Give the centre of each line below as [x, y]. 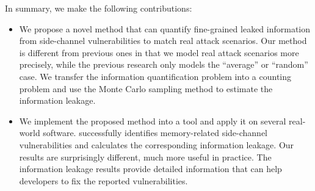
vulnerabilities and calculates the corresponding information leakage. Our [157, 144]
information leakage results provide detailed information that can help [150, 169]
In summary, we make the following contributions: [99, 8]
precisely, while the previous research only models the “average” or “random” [164, 64]
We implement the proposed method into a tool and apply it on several [153, 121]
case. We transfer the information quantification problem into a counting [155, 76]
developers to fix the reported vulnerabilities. [103, 180]
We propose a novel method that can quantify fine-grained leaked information [165, 28]
